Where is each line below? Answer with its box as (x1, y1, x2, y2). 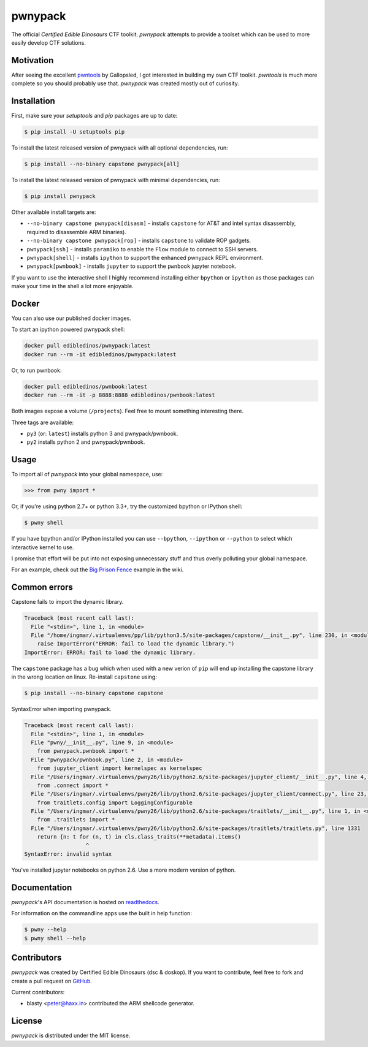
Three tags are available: (11, 419, 74, 426)
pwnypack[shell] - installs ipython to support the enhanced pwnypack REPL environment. (26, 254, 264, 261)
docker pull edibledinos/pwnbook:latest (24, 383, 147, 390)
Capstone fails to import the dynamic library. (11, 598, 124, 606)
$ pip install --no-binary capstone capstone (24, 690, 164, 697)
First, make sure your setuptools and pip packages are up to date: (11, 112, 178, 120)
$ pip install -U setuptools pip (24, 129, 125, 135)
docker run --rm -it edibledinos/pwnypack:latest (24, 351, 177, 358)
